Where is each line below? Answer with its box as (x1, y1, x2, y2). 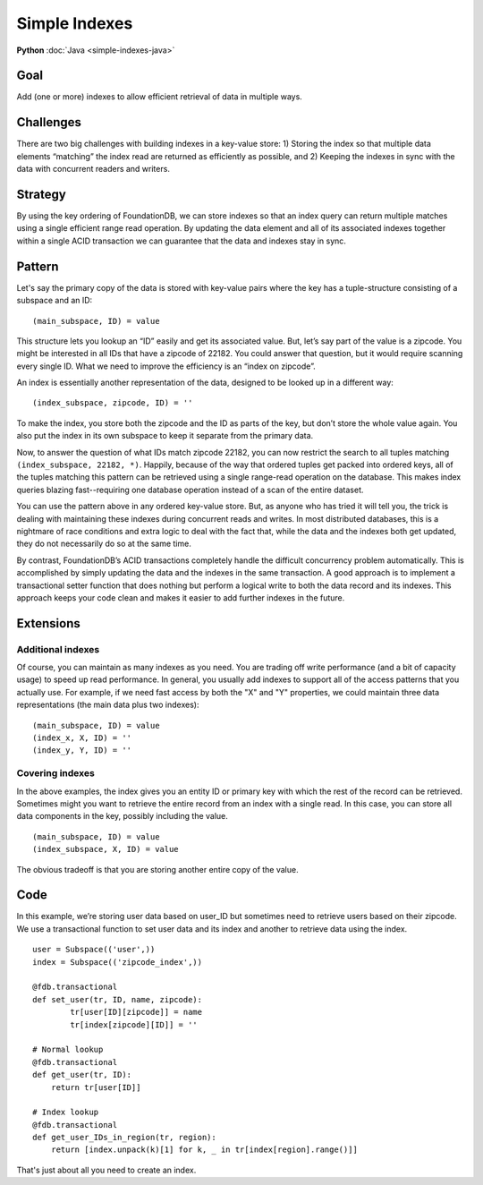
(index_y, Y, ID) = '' (32, 746, 132, 755)
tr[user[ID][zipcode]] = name (70, 1007, 203, 1018)
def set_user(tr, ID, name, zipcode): (32, 994, 203, 1004)
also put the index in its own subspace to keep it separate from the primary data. (16, 431, 314, 441)
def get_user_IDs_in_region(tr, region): (32, 1132, 216, 1143)
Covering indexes (16, 767, 96, 780)
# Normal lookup (32, 1044, 104, 1055)
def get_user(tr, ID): (32, 1070, 132, 1080)
